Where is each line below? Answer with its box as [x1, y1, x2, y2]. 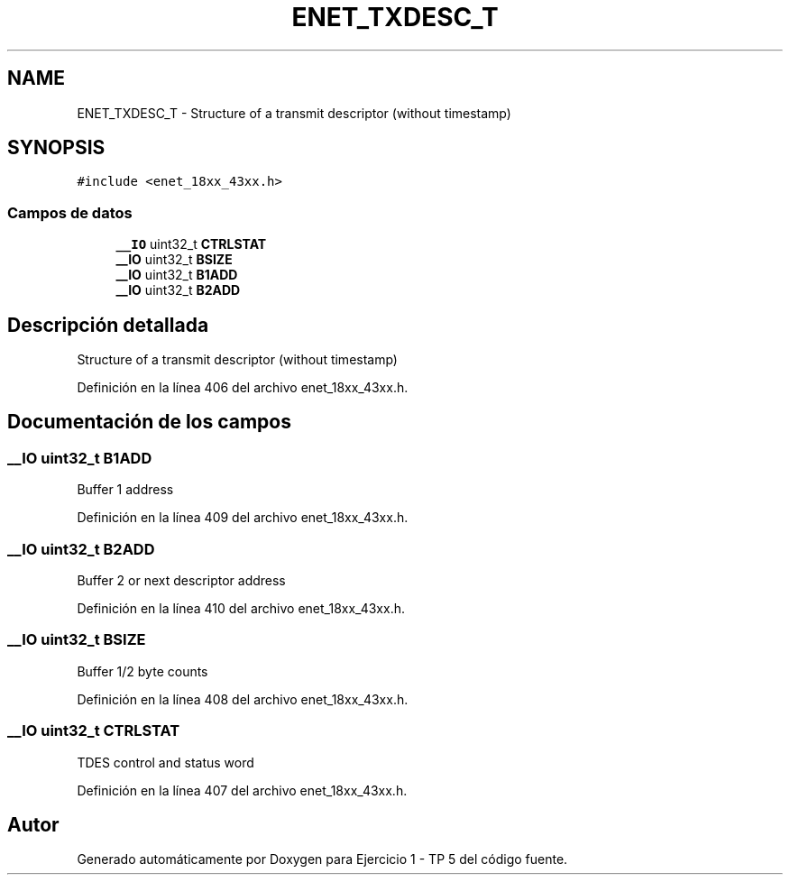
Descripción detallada [7, 313, 209, 336]
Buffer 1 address [77, 482, 174, 498]
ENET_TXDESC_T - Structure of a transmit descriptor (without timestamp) [77, 105, 511, 121]
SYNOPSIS [7, 136, 106, 160]
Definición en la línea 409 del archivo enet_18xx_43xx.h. [77, 510, 409, 526]
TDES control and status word [77, 754, 254, 770]
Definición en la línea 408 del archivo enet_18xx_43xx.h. [77, 691, 409, 707]
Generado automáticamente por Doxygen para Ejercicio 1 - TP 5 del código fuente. [77, 851, 568, 868]
